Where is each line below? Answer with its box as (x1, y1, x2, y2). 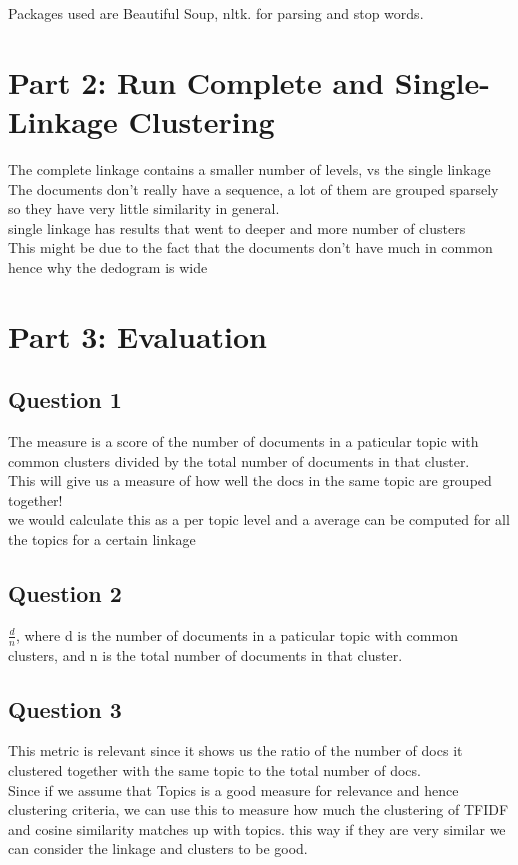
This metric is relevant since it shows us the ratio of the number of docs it (8, 740, 463, 761)
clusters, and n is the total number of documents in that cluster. (8, 644, 403, 665)
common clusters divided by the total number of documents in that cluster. (8, 450, 470, 471)
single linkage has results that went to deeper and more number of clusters (8, 217, 466, 238)
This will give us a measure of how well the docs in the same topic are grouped (8, 470, 492, 491)
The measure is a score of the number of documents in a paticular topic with (8, 431, 479, 452)
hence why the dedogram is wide (8, 256, 208, 277)
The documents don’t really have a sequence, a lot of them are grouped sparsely (8, 178, 499, 199)
